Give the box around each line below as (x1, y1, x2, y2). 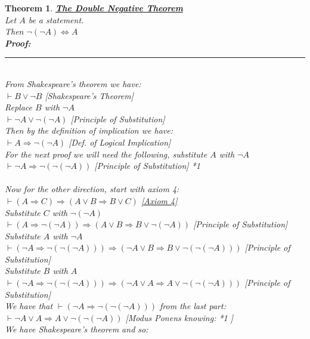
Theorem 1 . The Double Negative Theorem (5, 2, 183, 14)
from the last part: (160, 300, 226, 312)
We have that (5, 300, 53, 312)
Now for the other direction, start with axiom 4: (5, 183, 179, 195)
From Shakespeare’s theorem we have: (5, 77, 141, 90)
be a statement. (28, 13, 84, 26)
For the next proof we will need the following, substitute (5, 147, 207, 160)
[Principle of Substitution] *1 (94, 159, 200, 172)
